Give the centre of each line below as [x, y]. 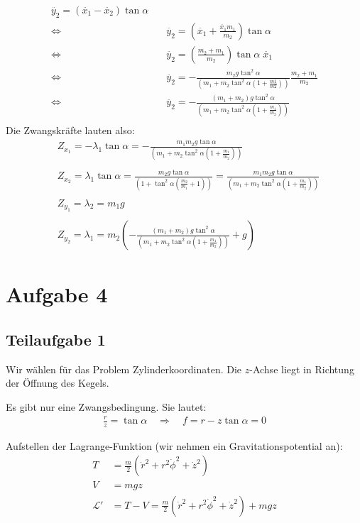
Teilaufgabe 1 [56, 339]
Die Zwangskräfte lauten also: [70, 130]
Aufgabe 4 [57, 294]
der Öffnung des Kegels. [58, 383]
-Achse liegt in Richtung [302, 369]
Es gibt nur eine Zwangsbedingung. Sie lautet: [106, 406]
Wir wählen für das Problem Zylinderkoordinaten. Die [124, 369]
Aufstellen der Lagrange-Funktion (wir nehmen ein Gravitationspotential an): [174, 445]
